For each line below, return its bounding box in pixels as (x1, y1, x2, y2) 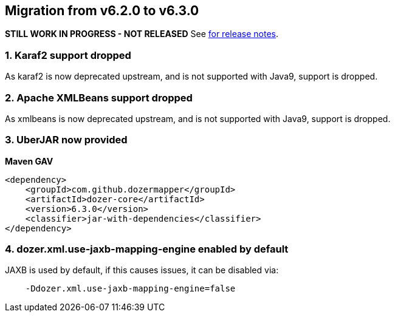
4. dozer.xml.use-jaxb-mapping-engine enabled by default (5, 243, 289, 256)
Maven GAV (5, 155, 53, 166)
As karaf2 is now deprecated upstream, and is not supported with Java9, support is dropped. (5, 71, 378, 82)
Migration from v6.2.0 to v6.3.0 (5, 3, 199, 18)
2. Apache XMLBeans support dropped (5, 91, 193, 104)
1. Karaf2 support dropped (5, 49, 131, 61)
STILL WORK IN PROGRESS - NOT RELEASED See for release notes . (5, 29, 279, 39)
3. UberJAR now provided (5, 134, 128, 146)
